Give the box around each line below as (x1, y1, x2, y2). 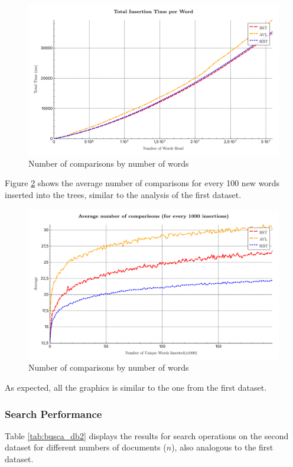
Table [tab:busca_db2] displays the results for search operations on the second (5, 429, 289, 442)
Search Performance (5, 406, 102, 421)
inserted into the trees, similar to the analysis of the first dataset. (5, 189, 242, 201)
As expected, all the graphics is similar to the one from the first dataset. (5, 381, 267, 394)
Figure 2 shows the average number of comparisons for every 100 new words (5, 177, 280, 189)
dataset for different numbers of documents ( (5, 441, 167, 453)
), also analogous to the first (171, 441, 274, 453)
